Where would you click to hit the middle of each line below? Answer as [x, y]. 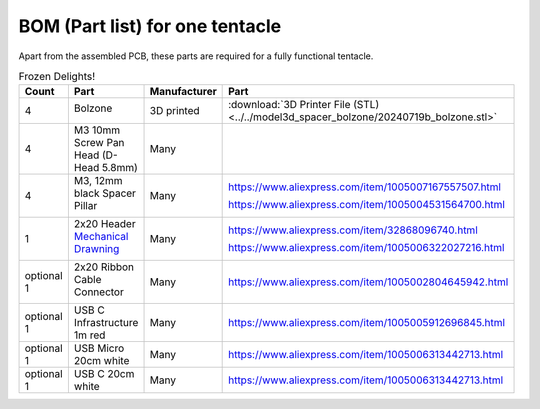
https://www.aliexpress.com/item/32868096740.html [353, 230]
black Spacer [105, 193]
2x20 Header [104, 224]
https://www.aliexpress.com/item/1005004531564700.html [366, 205]
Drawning [96, 249]
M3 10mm [97, 130]
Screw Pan [99, 143]
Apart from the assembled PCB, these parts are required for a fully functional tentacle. [196, 56]
